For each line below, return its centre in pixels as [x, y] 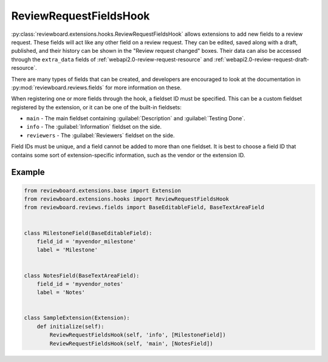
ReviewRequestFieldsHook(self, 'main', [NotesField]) [131, 343]
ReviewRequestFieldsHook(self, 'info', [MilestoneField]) [138, 335]
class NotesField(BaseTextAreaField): [82, 275]
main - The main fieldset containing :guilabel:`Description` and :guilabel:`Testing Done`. [136, 118]
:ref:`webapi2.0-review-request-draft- [262, 59]
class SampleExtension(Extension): [77, 318]
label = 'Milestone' [67, 250]
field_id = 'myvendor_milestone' [87, 241]
